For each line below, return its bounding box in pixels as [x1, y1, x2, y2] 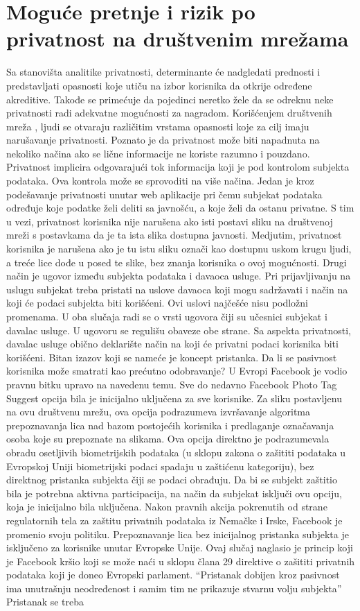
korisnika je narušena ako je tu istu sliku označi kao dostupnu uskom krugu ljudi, [6, 241, 352, 256]
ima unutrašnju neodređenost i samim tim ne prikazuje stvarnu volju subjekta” [6, 580, 342, 595]
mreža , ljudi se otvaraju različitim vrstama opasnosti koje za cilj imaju [6, 119, 309, 133]
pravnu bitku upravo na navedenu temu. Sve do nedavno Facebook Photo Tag [6, 377, 337, 391]
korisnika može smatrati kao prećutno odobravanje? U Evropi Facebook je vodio [6, 363, 348, 378]
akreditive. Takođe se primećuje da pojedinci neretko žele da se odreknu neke [6, 92, 334, 106]
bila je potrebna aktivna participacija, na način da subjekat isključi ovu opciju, [6, 485, 342, 500]
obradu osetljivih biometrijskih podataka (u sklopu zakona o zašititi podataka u [6, 445, 346, 459]
